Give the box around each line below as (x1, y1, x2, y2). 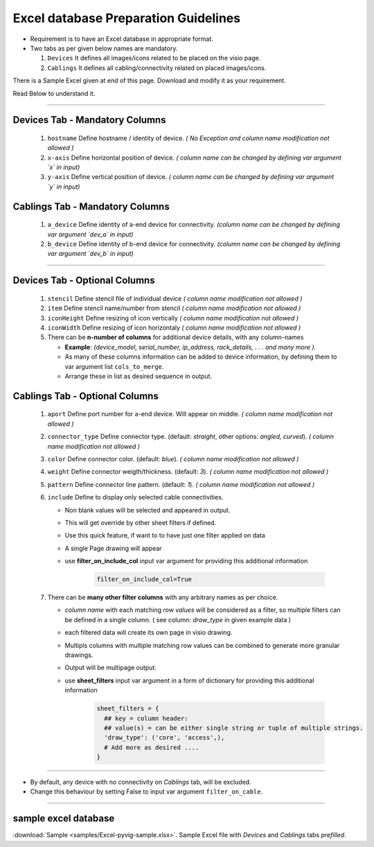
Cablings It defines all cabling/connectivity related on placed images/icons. (47, 63, 267, 72)
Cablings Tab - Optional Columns (12, 390, 159, 402)
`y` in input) (47, 182, 80, 191)
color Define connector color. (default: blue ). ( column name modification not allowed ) (47, 454, 299, 463)
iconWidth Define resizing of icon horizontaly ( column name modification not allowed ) (47, 323, 301, 332)
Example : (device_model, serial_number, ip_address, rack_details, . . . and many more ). (64, 343, 317, 351)
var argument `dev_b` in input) (47, 250, 134, 258)
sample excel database (12, 812, 115, 825)
